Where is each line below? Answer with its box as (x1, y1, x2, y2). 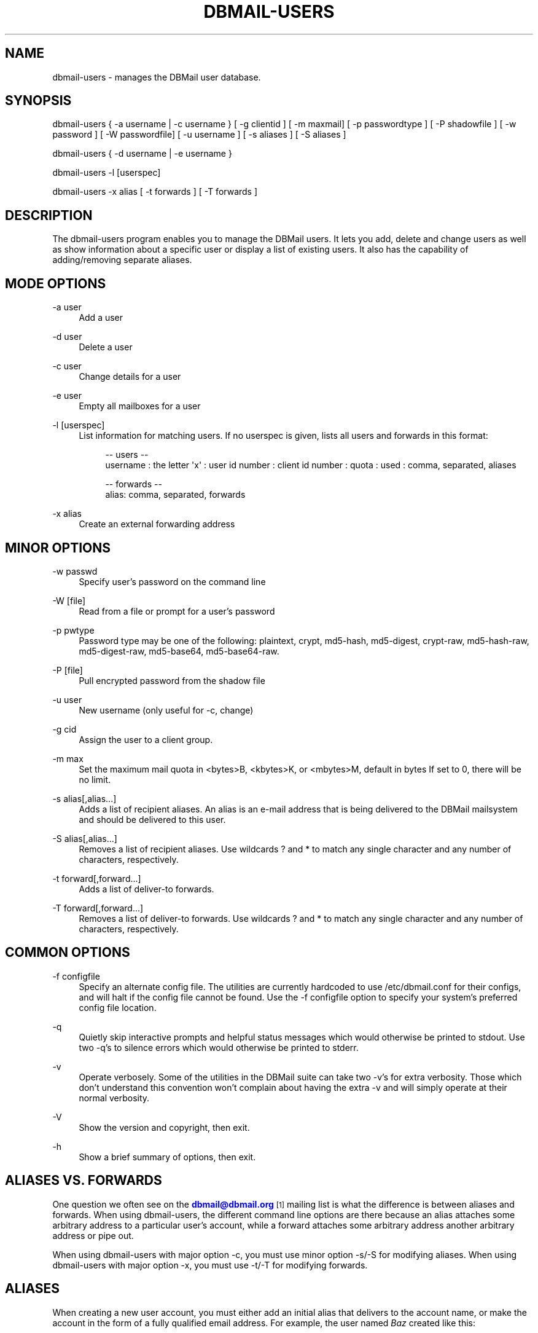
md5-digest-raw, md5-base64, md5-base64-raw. (79, 645, 279, 656)
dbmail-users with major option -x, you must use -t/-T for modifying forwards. (52, 1259, 368, 1270)
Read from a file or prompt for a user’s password (79, 605, 275, 616)
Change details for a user (79, 371, 181, 382)
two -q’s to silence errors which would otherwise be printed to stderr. (79, 1042, 359, 1053)
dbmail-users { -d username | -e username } (52, 148, 232, 159)
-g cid (52, 723, 77, 734)
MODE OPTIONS (5, 275, 106, 291)
